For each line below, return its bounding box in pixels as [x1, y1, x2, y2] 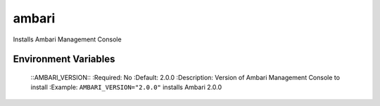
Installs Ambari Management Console [13, 35, 122, 44]
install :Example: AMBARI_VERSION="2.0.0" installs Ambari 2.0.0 [30, 83, 222, 91]
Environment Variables [13, 53, 115, 65]
